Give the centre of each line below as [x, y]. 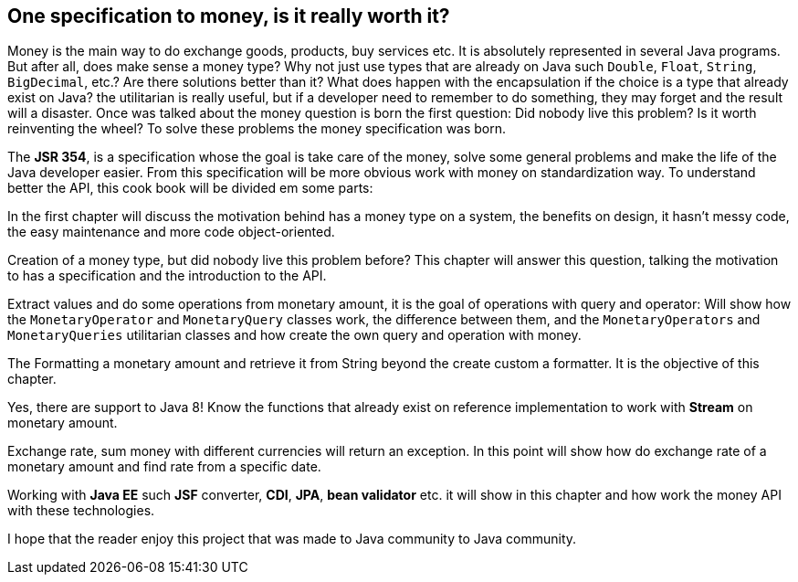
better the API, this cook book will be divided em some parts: [190, 188]
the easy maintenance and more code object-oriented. [171, 232]
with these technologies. [81, 511]
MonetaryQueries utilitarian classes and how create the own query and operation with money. [294, 335]
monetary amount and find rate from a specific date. [164, 467]
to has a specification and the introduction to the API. [167, 276]
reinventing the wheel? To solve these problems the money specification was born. [257, 129]
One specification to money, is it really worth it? [229, 16]
